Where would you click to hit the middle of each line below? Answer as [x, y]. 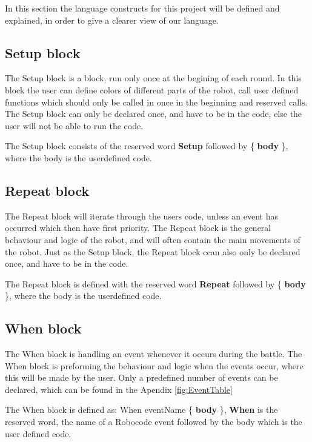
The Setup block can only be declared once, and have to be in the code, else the [154, 114]
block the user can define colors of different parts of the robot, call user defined [152, 89]
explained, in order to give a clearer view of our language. [112, 20]
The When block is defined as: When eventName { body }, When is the [141, 410]
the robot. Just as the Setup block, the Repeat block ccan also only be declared [153, 251]
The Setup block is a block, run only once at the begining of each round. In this [153, 78]
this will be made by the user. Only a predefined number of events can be [141, 377]
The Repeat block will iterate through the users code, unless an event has [141, 216]
